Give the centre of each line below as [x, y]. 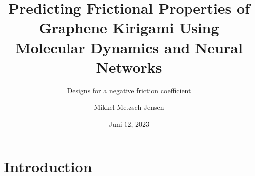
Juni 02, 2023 [129, 124]
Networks [129, 66]
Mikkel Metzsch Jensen [129, 107]
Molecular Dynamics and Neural [129, 47]
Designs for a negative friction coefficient [129, 90]
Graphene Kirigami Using [129, 28]
